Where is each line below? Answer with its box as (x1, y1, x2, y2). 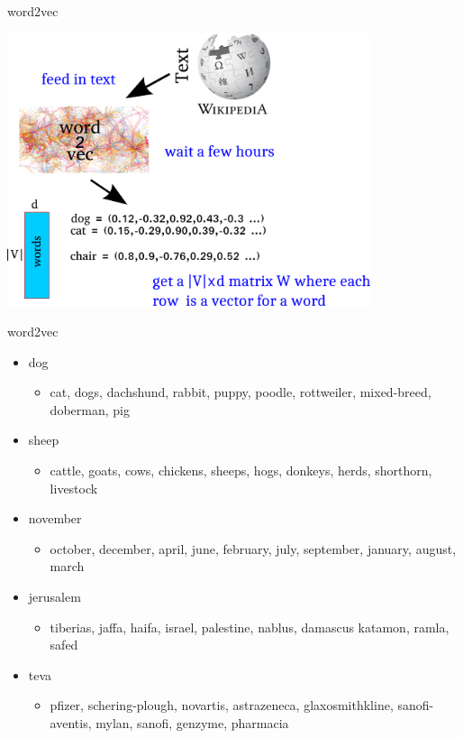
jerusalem (28, 586, 81, 605)
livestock (50, 478, 98, 497)
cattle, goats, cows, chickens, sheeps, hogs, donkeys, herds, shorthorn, (50, 460, 432, 479)
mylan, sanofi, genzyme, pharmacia (95, 713, 289, 732)
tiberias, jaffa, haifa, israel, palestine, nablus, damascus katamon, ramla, (50, 617, 449, 636)
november (28, 509, 82, 528)
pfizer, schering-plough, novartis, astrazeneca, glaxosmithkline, (50, 696, 394, 715)
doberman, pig (50, 400, 130, 419)
